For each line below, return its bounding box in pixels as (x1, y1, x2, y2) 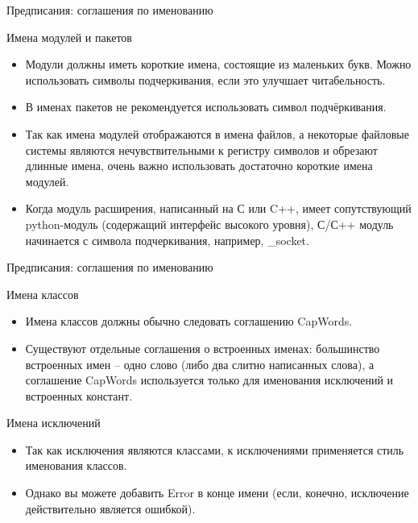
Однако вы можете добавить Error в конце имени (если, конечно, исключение (25, 484, 409, 501)
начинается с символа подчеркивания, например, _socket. (25, 231, 309, 248)
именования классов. (25, 457, 127, 474)
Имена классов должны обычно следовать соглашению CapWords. (25, 313, 353, 330)
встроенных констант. (25, 387, 133, 404)
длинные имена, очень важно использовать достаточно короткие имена (25, 157, 373, 174)
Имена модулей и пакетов (6, 28, 132, 45)
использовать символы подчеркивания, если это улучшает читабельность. (25, 71, 386, 88)
